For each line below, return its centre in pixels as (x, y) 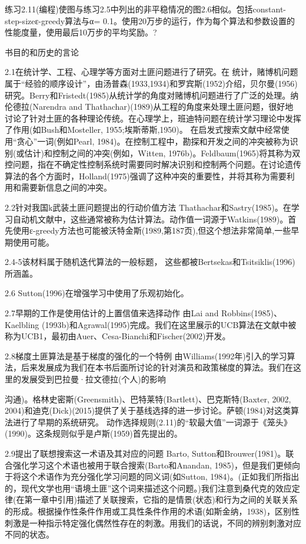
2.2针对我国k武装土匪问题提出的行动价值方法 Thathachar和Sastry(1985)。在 (148, 207)
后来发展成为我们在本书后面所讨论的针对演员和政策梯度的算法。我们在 (157, 367)
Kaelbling (22, 324)
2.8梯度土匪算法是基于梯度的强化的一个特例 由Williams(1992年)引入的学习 (146, 355)
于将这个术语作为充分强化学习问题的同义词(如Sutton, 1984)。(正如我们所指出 (152, 476)
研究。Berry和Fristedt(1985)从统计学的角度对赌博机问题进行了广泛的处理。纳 (152, 95)
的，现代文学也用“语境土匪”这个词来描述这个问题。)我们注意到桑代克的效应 (148, 488)
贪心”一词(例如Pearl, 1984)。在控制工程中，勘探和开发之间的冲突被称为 (153, 141)
